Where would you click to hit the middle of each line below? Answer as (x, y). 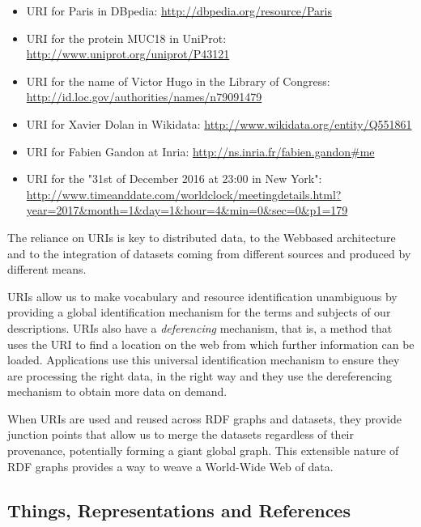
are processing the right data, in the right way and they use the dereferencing (200, 375)
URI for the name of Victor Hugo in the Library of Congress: (178, 81)
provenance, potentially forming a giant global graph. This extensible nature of (203, 450)
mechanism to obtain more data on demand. (117, 391)
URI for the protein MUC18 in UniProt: (126, 38)
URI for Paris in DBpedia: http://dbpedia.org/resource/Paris (179, 11)
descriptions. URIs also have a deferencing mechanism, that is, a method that (200, 327)
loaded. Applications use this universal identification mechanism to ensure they (204, 360)
